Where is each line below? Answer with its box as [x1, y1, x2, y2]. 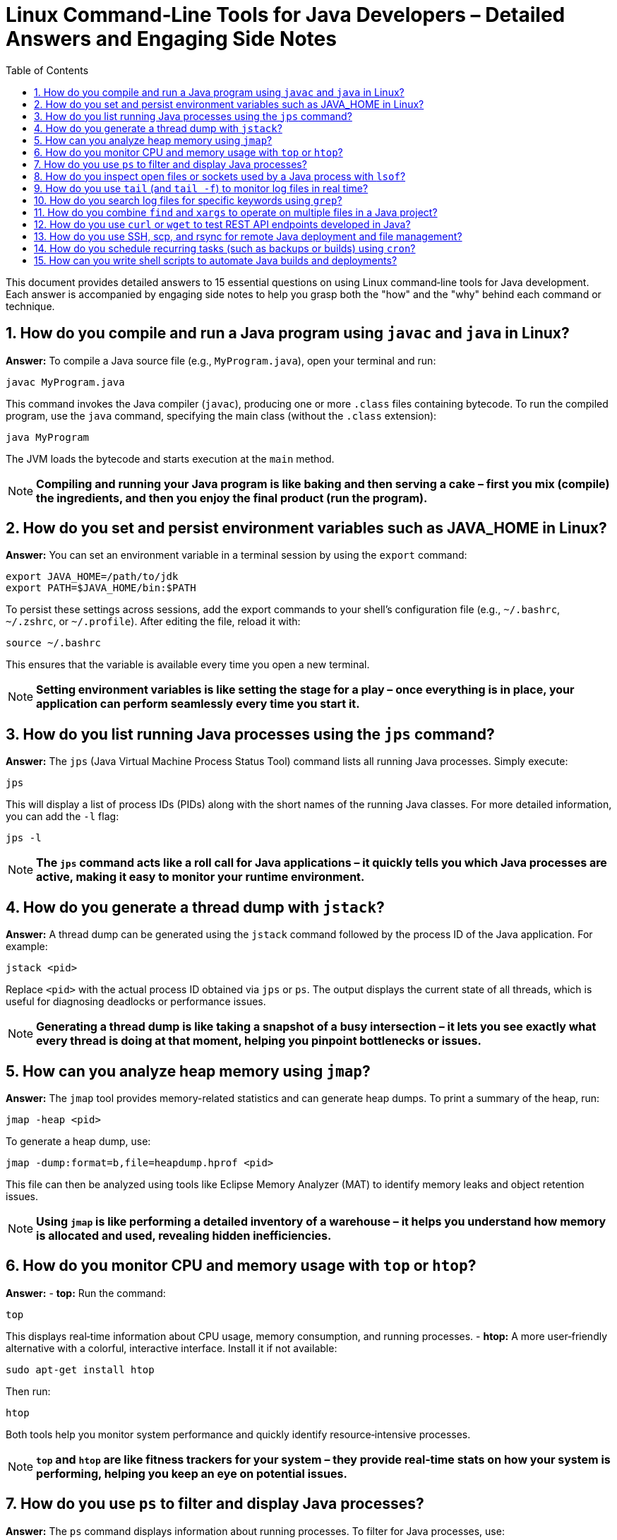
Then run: [6, 1385, 51, 1397]
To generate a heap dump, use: [6, 1135, 151, 1147]
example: [6, 940, 48, 953]
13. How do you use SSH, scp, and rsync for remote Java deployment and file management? [34, 230, 462, 242]
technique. [6, 300, 55, 312]
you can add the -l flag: [6, 810, 119, 823]
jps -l [6, 832, 42, 844]
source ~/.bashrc [6, 637, 101, 649]
